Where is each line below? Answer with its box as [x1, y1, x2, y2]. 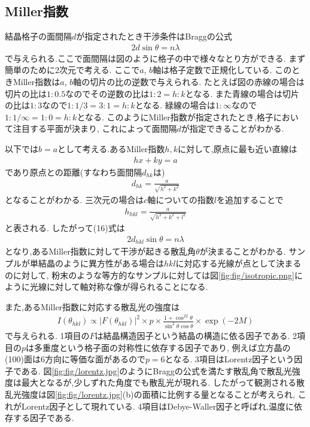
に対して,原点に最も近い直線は [177, 142, 297, 155]
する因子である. [13, 411, 74, 424]
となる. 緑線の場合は [135, 99, 215, 111]
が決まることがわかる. [199, 245, 286, 258]
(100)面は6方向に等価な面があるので [5, 353, 145, 365]
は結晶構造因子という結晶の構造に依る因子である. [95, 329, 290, 342]
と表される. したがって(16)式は [5, 222, 125, 234]
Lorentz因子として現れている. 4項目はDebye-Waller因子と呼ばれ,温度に [21, 399, 294, 412]
